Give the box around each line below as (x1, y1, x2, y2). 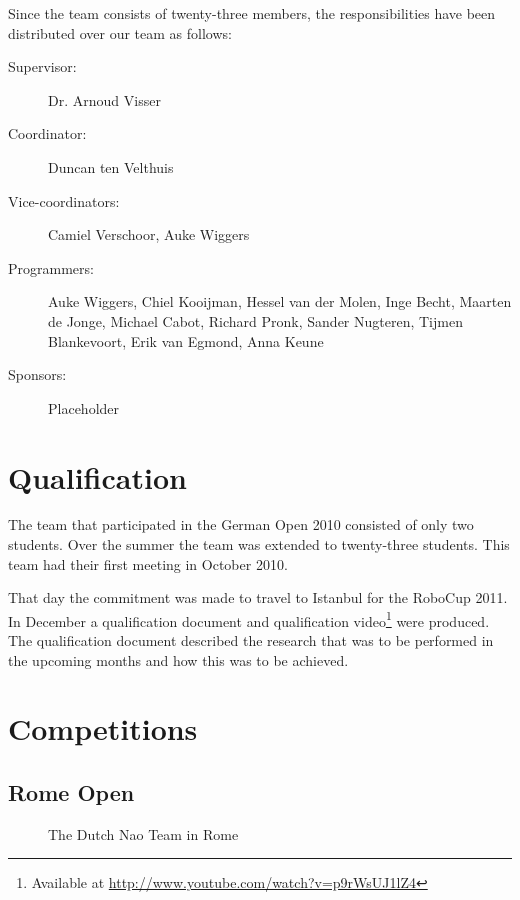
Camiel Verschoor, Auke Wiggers (48, 224, 250, 245)
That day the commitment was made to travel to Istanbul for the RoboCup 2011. (8, 587, 508, 608)
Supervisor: (8, 56, 77, 77)
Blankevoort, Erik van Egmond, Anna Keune (48, 330, 324, 351)
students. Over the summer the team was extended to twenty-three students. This (8, 534, 510, 555)
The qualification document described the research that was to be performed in (8, 630, 494, 651)
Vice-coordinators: (8, 190, 120, 211)
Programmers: (8, 257, 94, 278)
